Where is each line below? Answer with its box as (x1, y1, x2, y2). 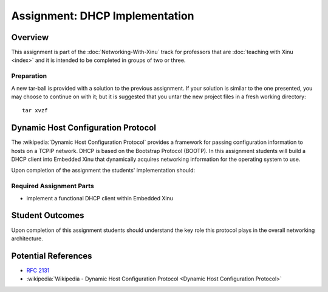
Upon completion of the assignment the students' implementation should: (11, 167, 196, 174)
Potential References (11, 251, 92, 261)
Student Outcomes (11, 210, 84, 221)
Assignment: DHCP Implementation (11, 9, 194, 22)
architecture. (11, 234, 44, 242)
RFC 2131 (26, 267, 50, 274)
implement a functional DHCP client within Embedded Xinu (26, 194, 173, 202)
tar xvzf (22, 107, 48, 114)
